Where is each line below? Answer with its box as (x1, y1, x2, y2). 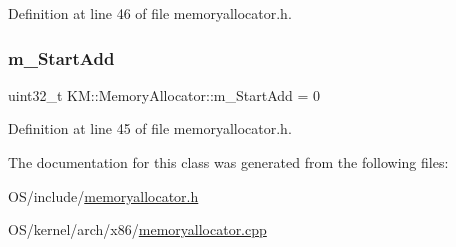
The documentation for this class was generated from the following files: (8, 152, 449, 172)
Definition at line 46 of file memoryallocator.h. (8, 3, 292, 23)
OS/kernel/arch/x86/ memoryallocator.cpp (8, 219, 267, 240)
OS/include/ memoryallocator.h (8, 185, 199, 206)
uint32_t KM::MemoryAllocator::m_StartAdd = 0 (8, 84, 321, 105)
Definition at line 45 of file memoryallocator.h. (8, 118, 292, 139)
